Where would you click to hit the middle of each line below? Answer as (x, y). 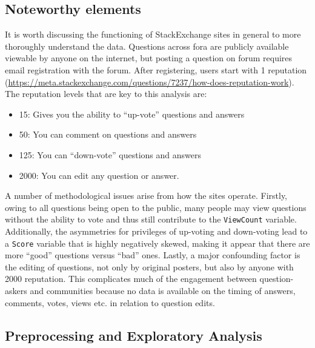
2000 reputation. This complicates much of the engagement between (131, 279)
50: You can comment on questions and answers (108, 134)
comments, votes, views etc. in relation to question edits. (110, 302)
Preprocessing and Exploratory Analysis (134, 335)
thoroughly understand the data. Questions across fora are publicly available (147, 46)
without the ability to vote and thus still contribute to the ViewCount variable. (151, 219)
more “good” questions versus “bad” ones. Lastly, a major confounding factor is (153, 255)
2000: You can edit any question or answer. (99, 175)
